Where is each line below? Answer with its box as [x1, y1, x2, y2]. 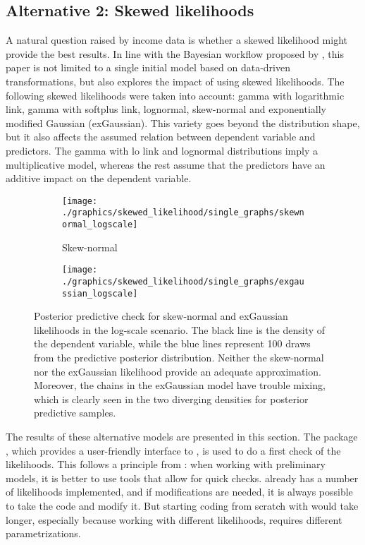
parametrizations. [6, 526, 81, 541]
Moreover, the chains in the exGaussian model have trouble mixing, [34, 378, 326, 393]
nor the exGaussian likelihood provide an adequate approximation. [34, 364, 321, 378]
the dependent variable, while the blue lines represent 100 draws [34, 336, 311, 351]
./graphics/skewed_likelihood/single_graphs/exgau [62, 276, 304, 287]
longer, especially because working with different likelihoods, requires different [6, 512, 342, 527]
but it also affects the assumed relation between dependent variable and [6, 129, 316, 144]
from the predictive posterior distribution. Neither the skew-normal [34, 350, 324, 365]
